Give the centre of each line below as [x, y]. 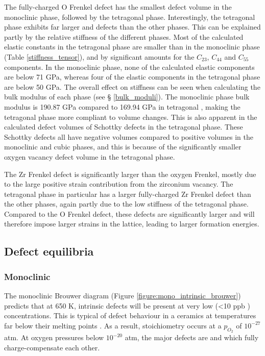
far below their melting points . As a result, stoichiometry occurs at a [113, 325]
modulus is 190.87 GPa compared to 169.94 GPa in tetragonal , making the [122, 106]
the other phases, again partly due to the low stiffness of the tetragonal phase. [126, 204]
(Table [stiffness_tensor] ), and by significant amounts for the [99, 56]
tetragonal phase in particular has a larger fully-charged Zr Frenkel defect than [128, 194]
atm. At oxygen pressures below [54, 337]
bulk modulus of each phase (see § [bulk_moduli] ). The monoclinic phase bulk [127, 97]
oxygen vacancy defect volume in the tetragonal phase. [90, 156]
